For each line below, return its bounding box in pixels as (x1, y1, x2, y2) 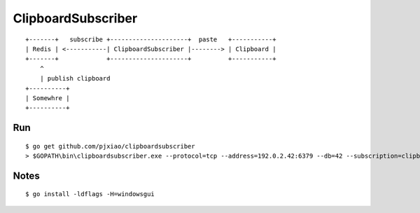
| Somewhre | (25, 94, 70, 102)
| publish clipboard (39, 74, 111, 83)
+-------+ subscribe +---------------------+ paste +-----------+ (25, 35, 276, 43)
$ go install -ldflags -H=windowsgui (25, 190, 155, 198)
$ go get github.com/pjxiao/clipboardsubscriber (25, 142, 195, 150)
